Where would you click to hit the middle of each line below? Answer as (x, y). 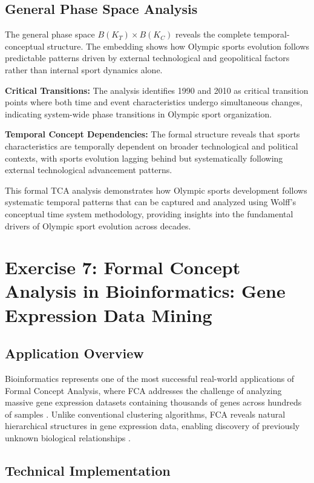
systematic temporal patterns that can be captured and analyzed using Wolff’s (151, 202)
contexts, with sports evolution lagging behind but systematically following (144, 158)
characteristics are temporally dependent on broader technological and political (152, 146)
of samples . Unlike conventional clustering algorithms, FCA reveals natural (145, 414)
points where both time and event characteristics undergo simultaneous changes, (154, 102)
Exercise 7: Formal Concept (123, 267)
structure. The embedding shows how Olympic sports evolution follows (178, 46)
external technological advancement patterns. (89, 170)
